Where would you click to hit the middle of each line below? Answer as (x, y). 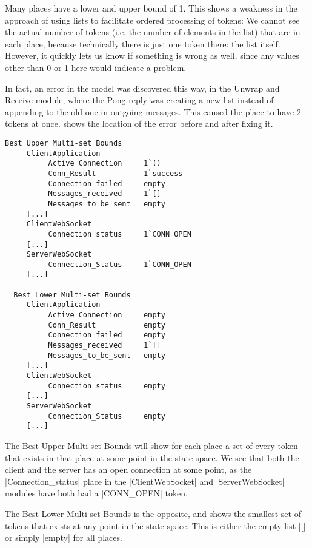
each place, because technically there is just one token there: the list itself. (143, 43)
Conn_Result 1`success (115, 173)
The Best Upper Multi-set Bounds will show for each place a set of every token (151, 445)
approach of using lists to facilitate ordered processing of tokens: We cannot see (152, 20)
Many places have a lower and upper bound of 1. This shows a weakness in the (151, 8)
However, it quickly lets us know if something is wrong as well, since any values (152, 56)
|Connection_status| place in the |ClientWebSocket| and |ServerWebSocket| (145, 481)
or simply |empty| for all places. (64, 537)
